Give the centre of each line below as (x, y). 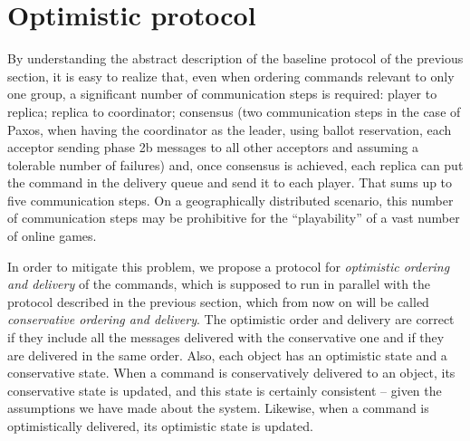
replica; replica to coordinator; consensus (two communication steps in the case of (234, 111)
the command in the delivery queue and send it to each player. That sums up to (230, 182)
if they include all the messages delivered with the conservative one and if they (226, 337)
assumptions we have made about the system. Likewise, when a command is (218, 408)
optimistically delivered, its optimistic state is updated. (160, 426)
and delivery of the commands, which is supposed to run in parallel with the (219, 284)
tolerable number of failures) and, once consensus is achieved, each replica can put (235, 164)
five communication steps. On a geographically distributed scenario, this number (230, 200)
